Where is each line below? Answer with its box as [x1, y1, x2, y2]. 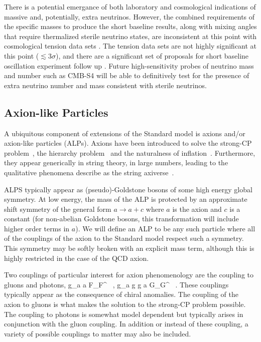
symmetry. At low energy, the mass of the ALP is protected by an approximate [4, 194, 247, 204]
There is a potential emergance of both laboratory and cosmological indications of [4, 2, 256, 12]
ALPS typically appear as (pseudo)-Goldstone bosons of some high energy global [4, 184, 252, 194]
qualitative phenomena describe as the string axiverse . [4, 167, 174, 177]
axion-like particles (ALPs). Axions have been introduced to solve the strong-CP [4, 138, 252, 148]
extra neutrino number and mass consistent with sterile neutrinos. [4, 80, 207, 90]
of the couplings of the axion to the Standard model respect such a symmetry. [4, 233, 244, 243]
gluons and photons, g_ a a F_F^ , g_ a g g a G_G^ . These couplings [4, 279, 229, 289]
